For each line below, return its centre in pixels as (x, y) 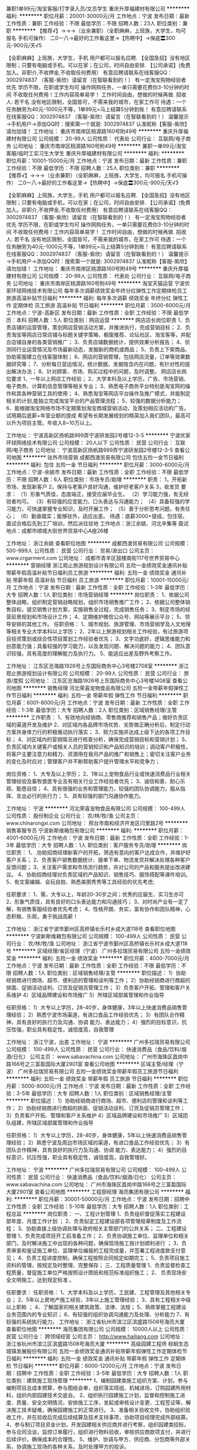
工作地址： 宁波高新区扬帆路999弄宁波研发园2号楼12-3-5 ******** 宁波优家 (98, 435)
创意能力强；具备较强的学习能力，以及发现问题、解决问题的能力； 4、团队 (96, 646)
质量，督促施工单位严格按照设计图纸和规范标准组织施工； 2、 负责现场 (96, 1273)
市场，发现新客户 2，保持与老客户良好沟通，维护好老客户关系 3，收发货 (93, 487)
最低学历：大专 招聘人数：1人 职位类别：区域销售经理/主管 (101, 1093)
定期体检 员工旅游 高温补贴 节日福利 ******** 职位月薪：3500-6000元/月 (102, 305)
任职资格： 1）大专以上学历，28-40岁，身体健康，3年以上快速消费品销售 (94, 1007)
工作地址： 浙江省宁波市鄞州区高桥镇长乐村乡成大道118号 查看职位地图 (91, 929)
